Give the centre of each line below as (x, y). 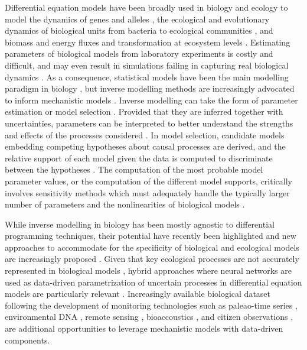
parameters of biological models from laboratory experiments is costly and (139, 54)
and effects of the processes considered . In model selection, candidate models (145, 135)
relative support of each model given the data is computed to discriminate (139, 158)
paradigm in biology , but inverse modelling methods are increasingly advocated (150, 88)
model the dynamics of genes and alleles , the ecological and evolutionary (137, 19)
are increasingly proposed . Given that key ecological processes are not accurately (152, 259)
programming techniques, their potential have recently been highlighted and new (151, 236)
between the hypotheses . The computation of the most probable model (134, 169)
